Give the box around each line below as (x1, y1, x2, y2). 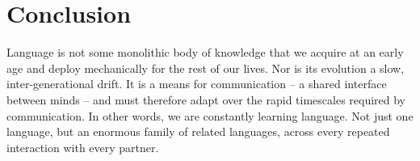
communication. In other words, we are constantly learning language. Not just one (6, 107, 414, 124)
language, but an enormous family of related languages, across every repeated (6, 123, 390, 140)
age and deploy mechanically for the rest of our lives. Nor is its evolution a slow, (6, 59, 405, 76)
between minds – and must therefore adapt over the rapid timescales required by (6, 91, 406, 108)
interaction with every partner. (6, 138, 159, 155)
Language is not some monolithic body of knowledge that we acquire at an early (6, 44, 404, 61)
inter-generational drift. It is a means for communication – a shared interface (6, 75, 387, 92)
